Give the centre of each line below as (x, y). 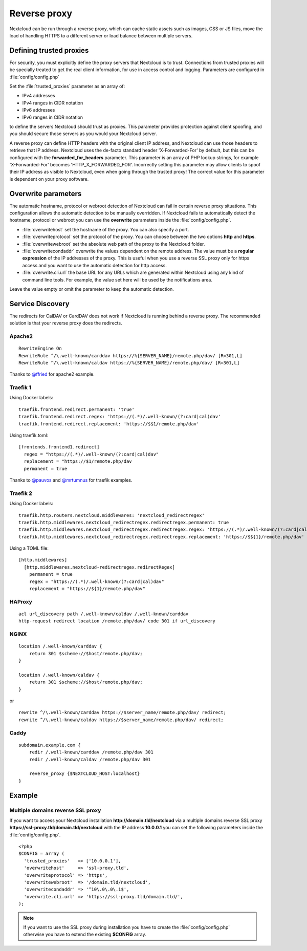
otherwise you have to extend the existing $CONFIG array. (85, 935)
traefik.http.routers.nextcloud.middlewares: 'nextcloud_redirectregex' (112, 515)
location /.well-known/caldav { (59, 675)
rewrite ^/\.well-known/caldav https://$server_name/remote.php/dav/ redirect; (121, 720)
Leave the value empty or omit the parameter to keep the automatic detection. (92, 289)
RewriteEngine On (40, 349)
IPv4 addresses (39, 96)
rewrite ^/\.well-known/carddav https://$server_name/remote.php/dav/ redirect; (123, 712)
